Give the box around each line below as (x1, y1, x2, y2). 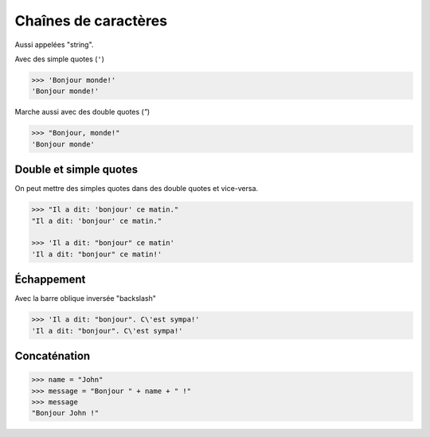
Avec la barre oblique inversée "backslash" (14, 294, 157, 303)
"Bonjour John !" (31, 408, 100, 418)
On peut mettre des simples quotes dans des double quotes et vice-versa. (14, 184, 259, 193)
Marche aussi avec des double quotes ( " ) (14, 107, 150, 117)
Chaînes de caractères (14, 12, 167, 29)
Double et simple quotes (14, 163, 139, 177)
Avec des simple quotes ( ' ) (14, 54, 105, 64)
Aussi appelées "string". (14, 40, 94, 49)
